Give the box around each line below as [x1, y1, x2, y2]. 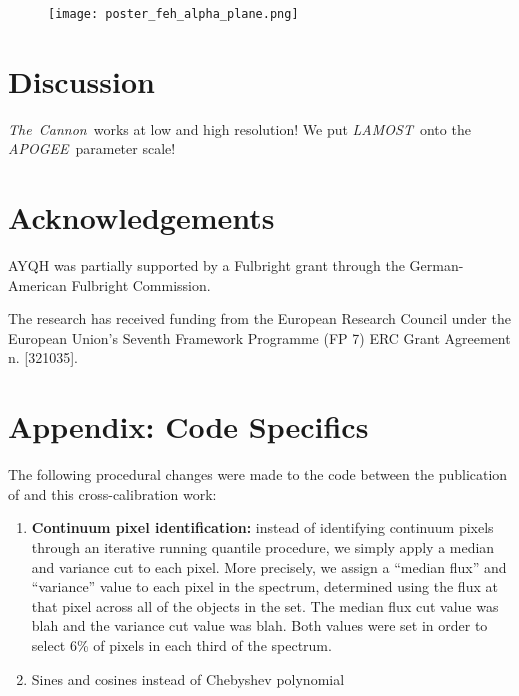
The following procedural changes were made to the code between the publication [8, 464, 508, 485]
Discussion [8, 60, 155, 101]
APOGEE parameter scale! [8, 138, 176, 159]
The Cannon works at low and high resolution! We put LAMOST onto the [8, 118, 471, 139]
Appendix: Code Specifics [8, 406, 369, 447]
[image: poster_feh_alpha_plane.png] [48, 7, 299, 21]
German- [409, 255, 464, 276]
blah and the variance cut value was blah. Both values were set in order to [31, 615, 488, 636]
